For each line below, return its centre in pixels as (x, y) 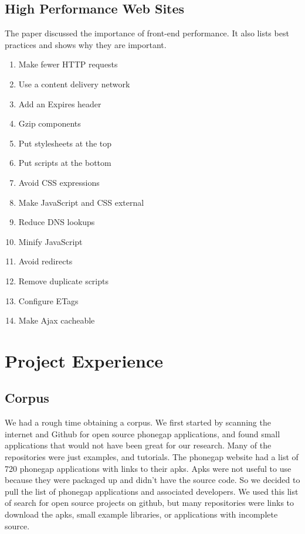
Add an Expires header (60, 103)
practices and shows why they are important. (86, 44)
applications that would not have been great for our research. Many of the (138, 445)
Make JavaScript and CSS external (81, 202)
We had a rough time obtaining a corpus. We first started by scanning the (138, 422)
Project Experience (84, 360)
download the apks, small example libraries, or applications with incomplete (141, 514)
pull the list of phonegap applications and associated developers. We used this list (152, 491)
